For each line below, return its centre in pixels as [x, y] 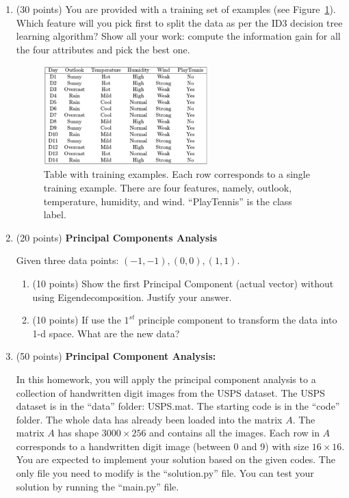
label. [55, 214]
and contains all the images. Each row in [234, 433]
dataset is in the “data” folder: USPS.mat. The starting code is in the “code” [178, 406]
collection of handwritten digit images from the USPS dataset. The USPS [170, 392]
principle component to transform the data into [238, 320]
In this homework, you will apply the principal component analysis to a [166, 379]
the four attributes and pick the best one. [103, 49]
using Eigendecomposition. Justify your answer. [132, 297]
